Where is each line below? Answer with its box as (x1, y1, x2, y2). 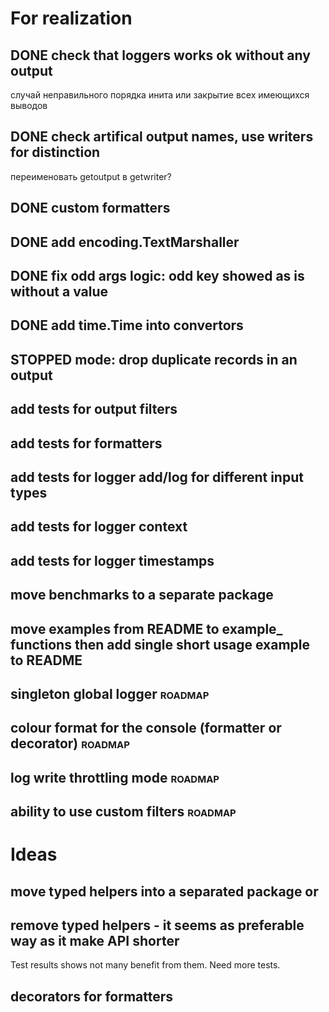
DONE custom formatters (10, 200, 171, 217)
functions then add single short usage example (10, 636, 311, 653)
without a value (10, 283, 108, 300)
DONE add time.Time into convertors (10, 317, 244, 334)
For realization (10, 7, 133, 30)
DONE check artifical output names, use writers (10, 128, 314, 146)
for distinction (10, 144, 101, 161)
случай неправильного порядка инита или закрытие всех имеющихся (10, 89, 310, 101)
